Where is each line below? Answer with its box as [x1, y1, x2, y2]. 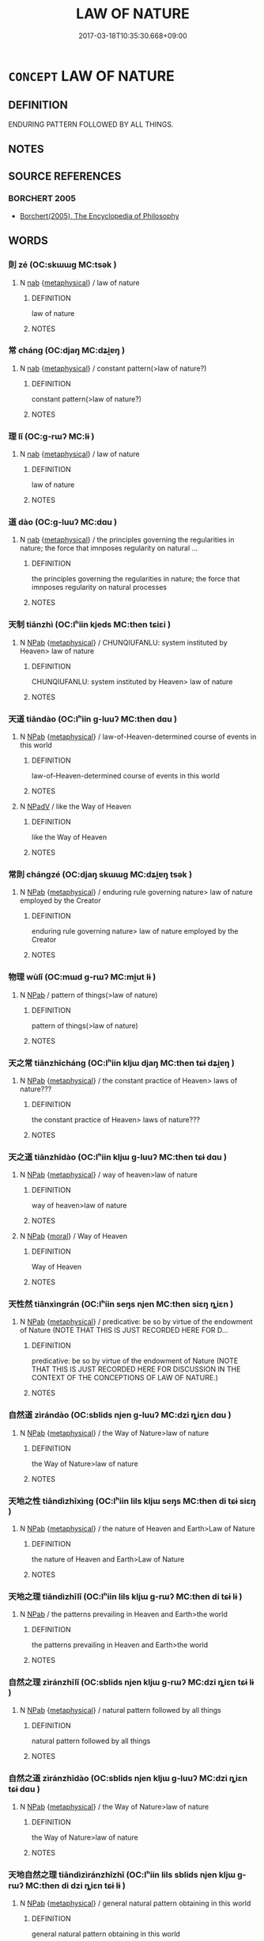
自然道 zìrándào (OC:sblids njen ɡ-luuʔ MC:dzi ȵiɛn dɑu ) [8, 1410, 232, 1421]
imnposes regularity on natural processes [31, 583, 168, 592]
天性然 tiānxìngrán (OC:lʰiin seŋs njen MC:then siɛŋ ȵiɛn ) [8, 1299, 234, 1310]
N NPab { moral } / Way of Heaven [19, 1231, 128, 1241]
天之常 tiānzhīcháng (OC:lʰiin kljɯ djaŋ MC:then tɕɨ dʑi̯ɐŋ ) [8, 1057, 236, 1068]
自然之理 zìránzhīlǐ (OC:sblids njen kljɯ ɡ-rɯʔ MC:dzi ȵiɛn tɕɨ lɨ [8, 1676, 255, 1688]
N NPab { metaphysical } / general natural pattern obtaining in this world [19, 1898, 251, 1909]
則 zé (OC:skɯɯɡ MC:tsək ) [8, 259, 117, 270]
